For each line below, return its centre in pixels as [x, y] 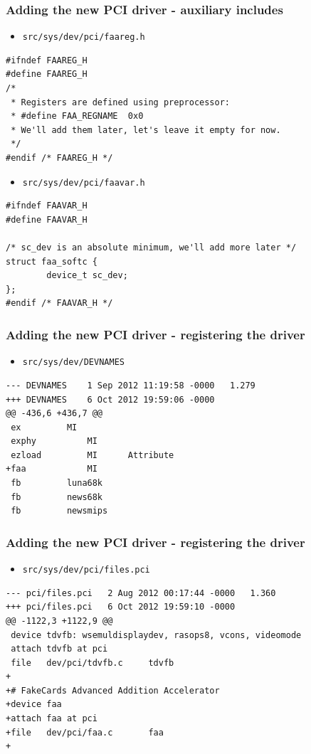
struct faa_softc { [52, 261]
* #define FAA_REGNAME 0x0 [77, 116]
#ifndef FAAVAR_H [47, 206]
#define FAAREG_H [47, 74]
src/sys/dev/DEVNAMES [73, 362]
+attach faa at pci [52, 719]
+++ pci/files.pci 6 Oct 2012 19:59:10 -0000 [121, 607]
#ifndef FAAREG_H [47, 60]
